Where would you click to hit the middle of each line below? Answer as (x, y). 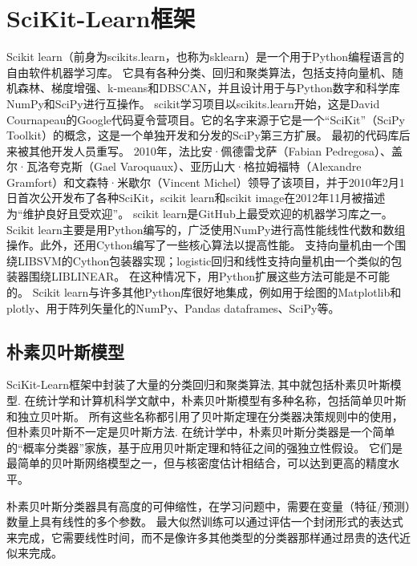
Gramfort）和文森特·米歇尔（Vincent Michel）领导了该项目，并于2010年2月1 (206, 182)
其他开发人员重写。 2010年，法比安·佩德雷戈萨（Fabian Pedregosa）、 (210, 150)
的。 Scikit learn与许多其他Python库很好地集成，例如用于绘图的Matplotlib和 (204, 292)
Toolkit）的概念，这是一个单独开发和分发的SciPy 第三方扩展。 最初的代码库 (203, 135)
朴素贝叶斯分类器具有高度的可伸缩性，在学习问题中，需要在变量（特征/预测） (208, 505)
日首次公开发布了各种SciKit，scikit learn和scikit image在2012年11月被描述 (196, 198)
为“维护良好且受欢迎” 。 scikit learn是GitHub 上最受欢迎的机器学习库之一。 (200, 214)
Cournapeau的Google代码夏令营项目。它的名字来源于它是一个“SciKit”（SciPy (206, 119)
